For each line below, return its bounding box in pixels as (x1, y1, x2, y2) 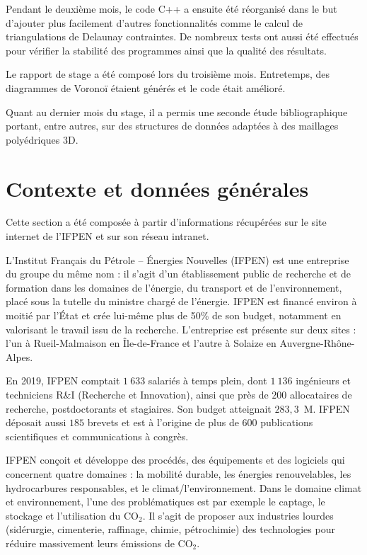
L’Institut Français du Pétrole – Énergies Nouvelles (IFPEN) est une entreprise (6, 252, 349, 267)
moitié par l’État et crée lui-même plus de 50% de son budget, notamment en (6, 308, 342, 323)
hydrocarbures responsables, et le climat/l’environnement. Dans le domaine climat (6, 480, 362, 495)
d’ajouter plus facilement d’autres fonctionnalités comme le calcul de (6, 15, 303, 30)
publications (260, 415, 313, 430)
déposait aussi (6, 415, 66, 430)
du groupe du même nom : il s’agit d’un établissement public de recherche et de (6, 266, 351, 281)
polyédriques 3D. (6, 132, 78, 147)
